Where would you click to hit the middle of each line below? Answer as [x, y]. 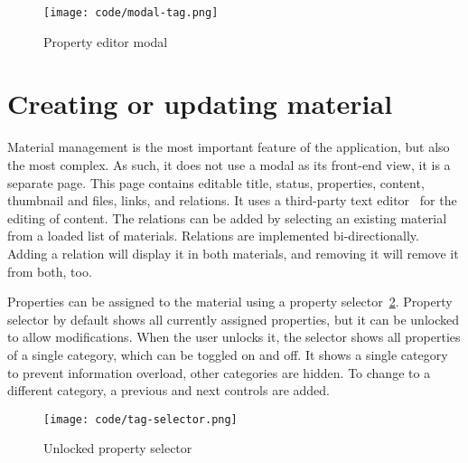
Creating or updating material [200, 104]
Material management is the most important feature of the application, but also [229, 147]
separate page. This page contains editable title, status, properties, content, [216, 182]
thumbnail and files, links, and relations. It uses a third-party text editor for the [232, 200]
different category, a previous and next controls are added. [168, 390]
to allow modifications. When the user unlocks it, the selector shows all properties [234, 337]
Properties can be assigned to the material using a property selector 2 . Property [230, 302]
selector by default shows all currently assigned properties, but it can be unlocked [233, 319]
